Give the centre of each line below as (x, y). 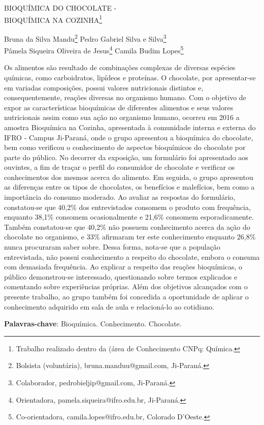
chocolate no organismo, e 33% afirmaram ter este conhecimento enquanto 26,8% (130, 237)
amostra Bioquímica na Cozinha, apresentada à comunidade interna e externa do (130, 127)
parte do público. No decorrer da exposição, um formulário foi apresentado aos (126, 157)
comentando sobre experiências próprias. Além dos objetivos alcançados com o (126, 286)
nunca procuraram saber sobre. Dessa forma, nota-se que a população (112, 247)
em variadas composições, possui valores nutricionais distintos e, (104, 87)
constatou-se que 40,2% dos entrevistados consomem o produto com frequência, (127, 207)
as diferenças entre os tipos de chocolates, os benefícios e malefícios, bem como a (129, 187)
